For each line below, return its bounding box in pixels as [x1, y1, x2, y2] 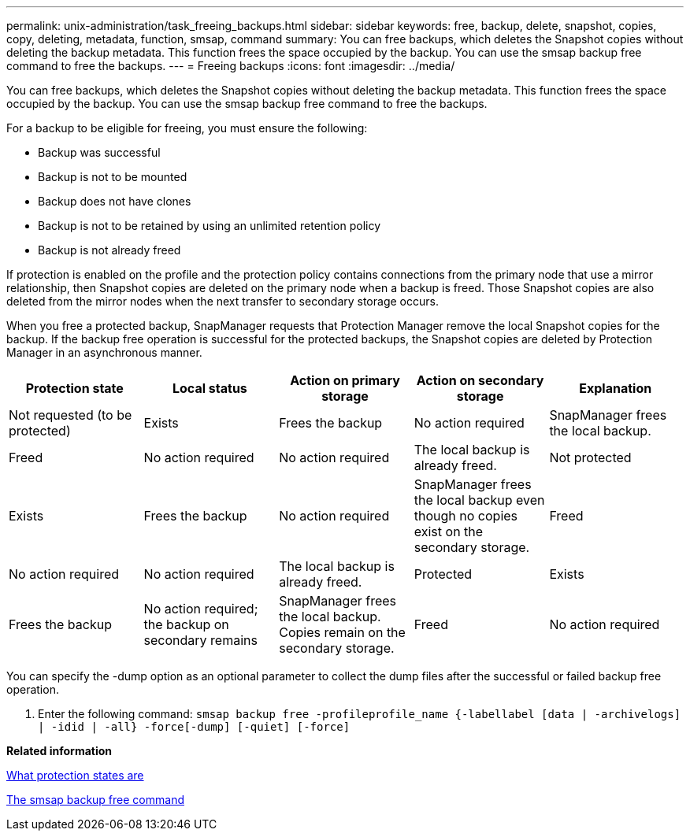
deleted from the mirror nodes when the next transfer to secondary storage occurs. [6, 294, 439, 308]
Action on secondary [416, 372, 544, 388]
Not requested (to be [9, 407, 132, 423]
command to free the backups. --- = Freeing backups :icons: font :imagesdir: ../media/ [6, 59, 455, 72]
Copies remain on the [279, 624, 406, 640]
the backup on [143, 617, 229, 632]
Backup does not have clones [38, 194, 191, 208]
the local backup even [414, 492, 545, 508]
